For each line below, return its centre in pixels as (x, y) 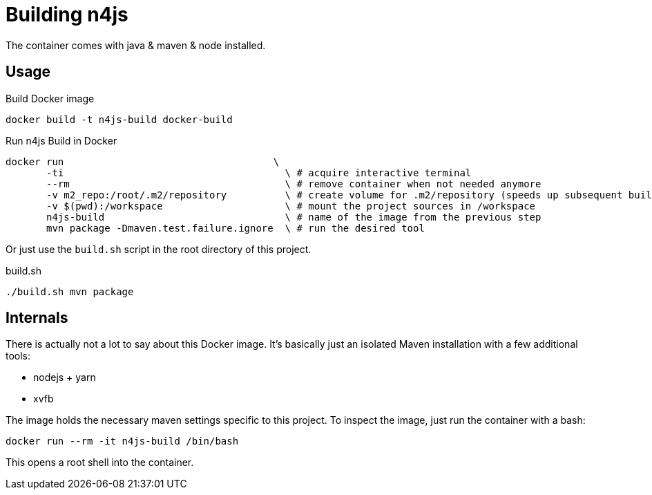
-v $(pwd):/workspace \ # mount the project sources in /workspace (291, 206)
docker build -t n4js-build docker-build (119, 119)
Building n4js (67, 15)
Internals (37, 318)
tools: (18, 356)
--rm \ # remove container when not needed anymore (294, 184)
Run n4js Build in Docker (61, 140)
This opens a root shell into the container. (100, 463)
